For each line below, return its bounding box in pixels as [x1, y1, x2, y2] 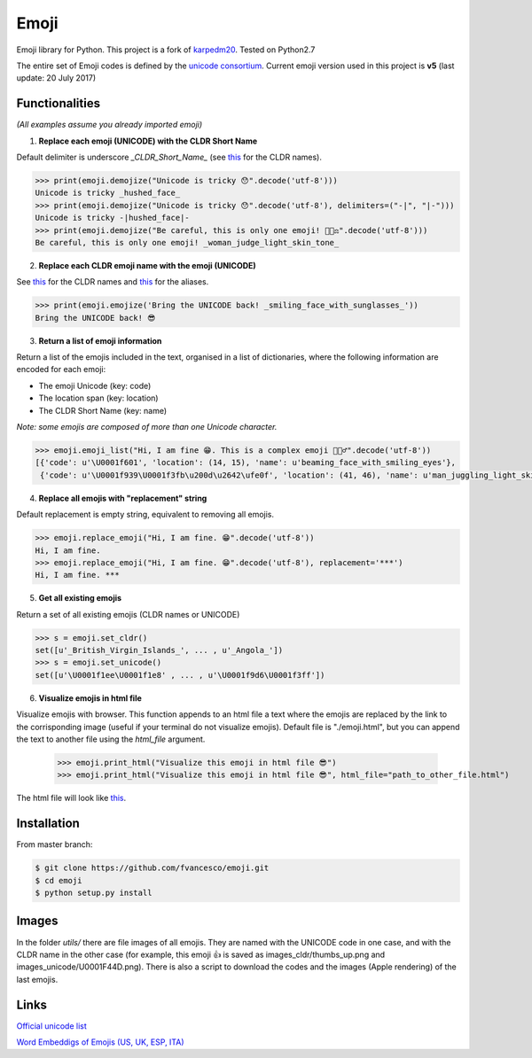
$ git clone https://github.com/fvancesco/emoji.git [35, 863, 270, 873]
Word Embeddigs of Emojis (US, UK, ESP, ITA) [16, 1037, 184, 1047]
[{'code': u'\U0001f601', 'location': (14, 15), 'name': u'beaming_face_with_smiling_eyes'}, [35, 457, 457, 468]
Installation [16, 816, 80, 831]
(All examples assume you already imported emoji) [16, 120, 203, 130]
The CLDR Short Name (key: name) [38, 405, 168, 416]
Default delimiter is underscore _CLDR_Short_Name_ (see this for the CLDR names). [16, 152, 323, 163]
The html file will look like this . [16, 793, 127, 804]
